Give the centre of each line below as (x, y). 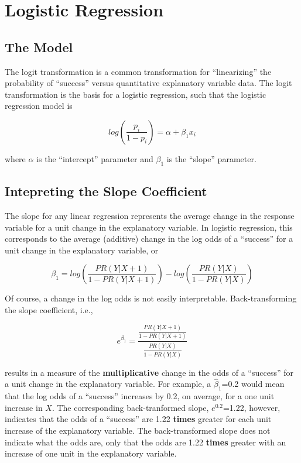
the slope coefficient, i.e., (49, 309)
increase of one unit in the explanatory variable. (91, 453)
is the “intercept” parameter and (95, 158)
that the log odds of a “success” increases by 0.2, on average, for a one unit (140, 396)
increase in (24, 407)
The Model (39, 47)
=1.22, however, (252, 407)
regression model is (39, 106)
